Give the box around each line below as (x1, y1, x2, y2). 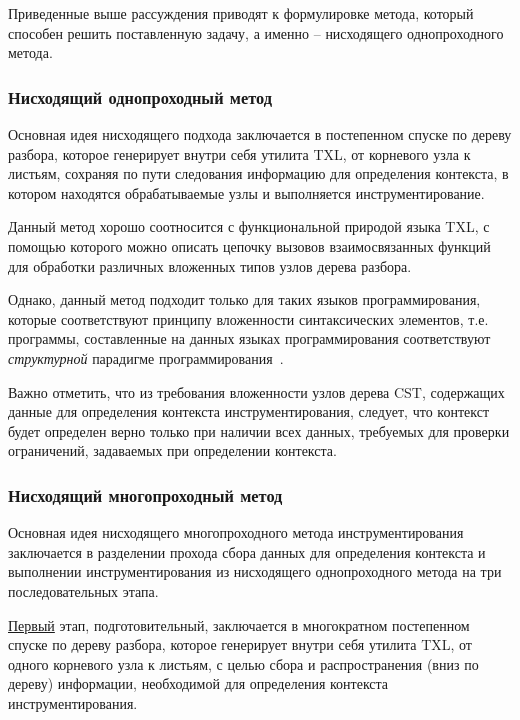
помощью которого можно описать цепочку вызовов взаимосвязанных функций (8, 235, 491, 256)
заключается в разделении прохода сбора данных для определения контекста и (8, 541, 486, 562)
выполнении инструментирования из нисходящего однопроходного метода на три (8, 561, 502, 582)
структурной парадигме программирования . (8, 347, 284, 368)
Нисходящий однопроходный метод (8, 84, 273, 109)
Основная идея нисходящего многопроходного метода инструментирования (8, 522, 464, 543)
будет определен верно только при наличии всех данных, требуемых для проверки (8, 420, 510, 441)
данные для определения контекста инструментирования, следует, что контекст (8, 401, 490, 422)
